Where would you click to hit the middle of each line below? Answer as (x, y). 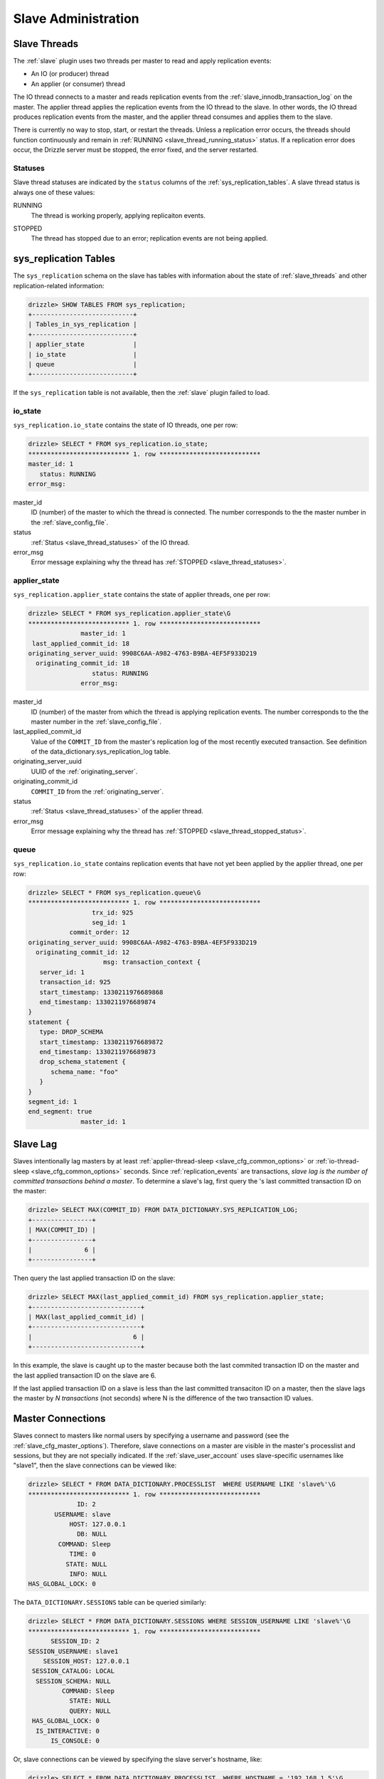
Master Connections (59, 1419)
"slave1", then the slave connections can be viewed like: (95, 1465)
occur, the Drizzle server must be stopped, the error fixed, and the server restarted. (136, 150)
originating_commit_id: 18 (83, 663)
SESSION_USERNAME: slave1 (73, 1651)
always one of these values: (54, 192)
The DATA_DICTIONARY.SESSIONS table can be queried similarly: (110, 1603)
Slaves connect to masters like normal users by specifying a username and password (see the (151, 1436)
